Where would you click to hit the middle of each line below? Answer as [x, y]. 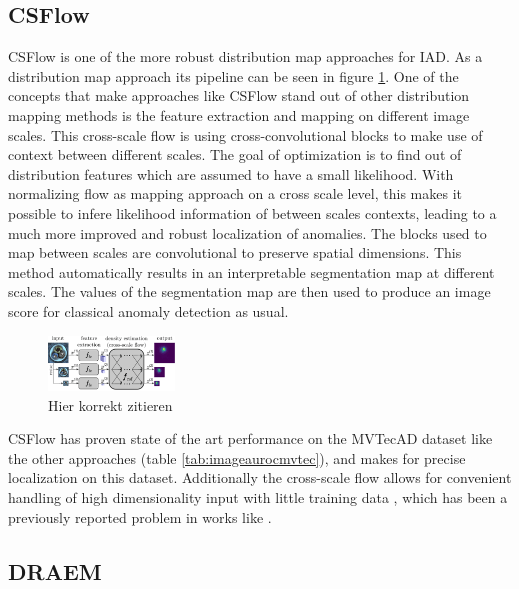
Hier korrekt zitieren [110, 404]
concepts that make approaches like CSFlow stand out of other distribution [239, 95]
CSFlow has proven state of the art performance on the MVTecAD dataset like [250, 438]
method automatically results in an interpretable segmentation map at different [251, 271]
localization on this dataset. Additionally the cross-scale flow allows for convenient [260, 477]
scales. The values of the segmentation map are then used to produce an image [249, 291]
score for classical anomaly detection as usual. [148, 310]
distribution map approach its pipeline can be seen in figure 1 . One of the [233, 75]
